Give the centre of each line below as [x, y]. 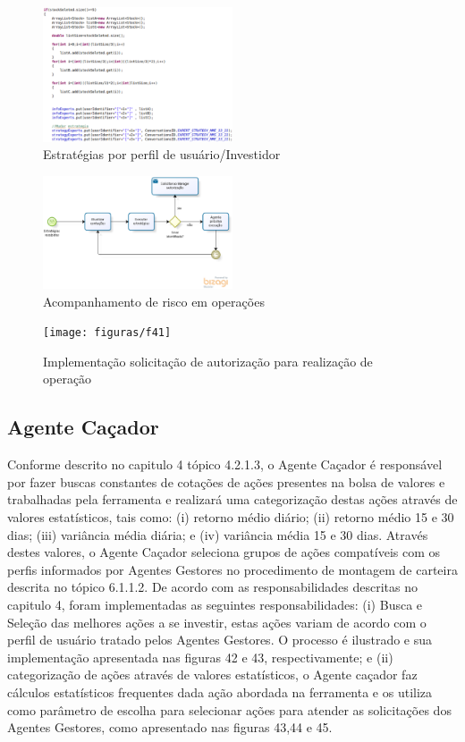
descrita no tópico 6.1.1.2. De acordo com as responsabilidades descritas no [212, 587]
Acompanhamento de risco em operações [154, 301]
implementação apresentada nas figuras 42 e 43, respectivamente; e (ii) [200, 657]
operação [68, 379]
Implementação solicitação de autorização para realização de [208, 361]
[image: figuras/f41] [107, 333]
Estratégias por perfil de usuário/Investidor [162, 154]
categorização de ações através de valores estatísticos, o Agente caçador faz [212, 675]
